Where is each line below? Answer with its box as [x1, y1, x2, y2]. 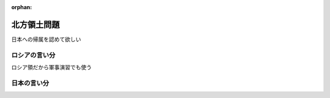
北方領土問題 [11, 19, 60, 30]
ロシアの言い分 [11, 51, 56, 59]
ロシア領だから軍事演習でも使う [11, 64, 92, 71]
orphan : [11, 4, 32, 10]
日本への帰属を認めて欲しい [11, 36, 81, 43]
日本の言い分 [11, 78, 50, 87]
